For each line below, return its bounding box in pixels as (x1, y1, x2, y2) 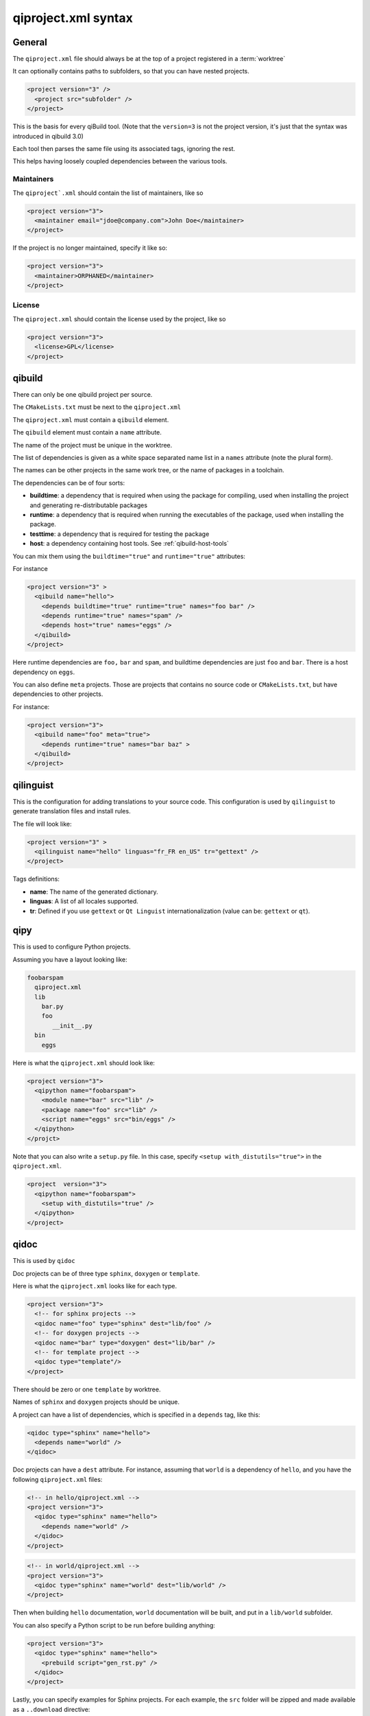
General (12, 36, 48, 48)
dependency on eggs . (12, 668, 75, 676)
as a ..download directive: (12, 1705, 90, 1713)
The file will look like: (12, 820, 72, 828)
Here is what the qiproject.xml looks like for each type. (12, 1282, 177, 1290)
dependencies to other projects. (12, 690, 103, 698)
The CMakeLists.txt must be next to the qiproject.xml (12, 403, 182, 411)
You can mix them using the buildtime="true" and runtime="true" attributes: (12, 552, 246, 560)
